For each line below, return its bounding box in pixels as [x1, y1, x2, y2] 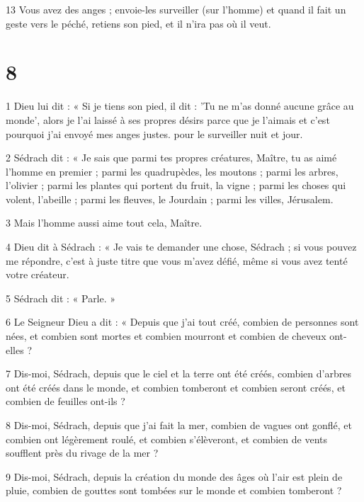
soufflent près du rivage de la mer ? [6, 445, 159, 460]
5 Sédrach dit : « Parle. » [6, 290, 116, 305]
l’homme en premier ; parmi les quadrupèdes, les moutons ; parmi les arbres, [6, 164, 339, 178]
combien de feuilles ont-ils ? [6, 394, 125, 409]
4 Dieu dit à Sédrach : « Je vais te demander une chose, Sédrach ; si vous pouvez [6, 239, 357, 254]
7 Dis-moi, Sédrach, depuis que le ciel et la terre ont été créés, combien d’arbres [6, 366, 351, 381]
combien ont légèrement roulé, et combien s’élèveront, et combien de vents [6, 431, 328, 446]
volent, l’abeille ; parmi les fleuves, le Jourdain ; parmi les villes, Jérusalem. [6, 191, 334, 206]
